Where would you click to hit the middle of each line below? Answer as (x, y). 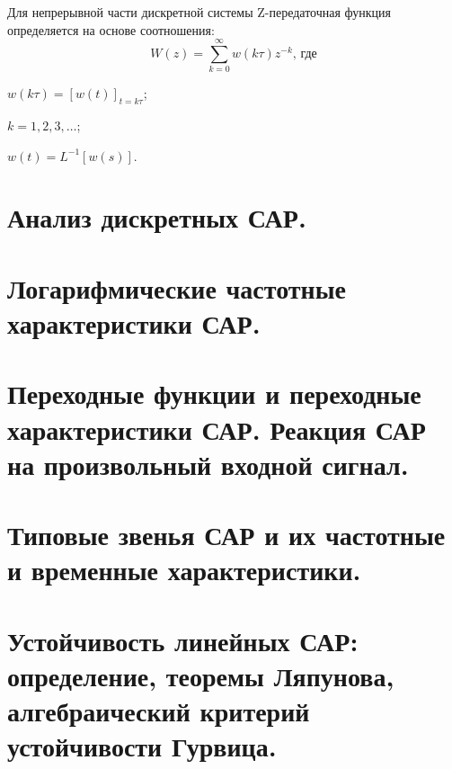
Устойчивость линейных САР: (183, 640)
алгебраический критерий (159, 711)
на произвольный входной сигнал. (208, 464)
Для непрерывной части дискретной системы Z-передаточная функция (199, 12)
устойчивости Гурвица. (142, 746)
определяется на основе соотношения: (111, 29)
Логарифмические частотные (177, 287)
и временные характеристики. (184, 570)
